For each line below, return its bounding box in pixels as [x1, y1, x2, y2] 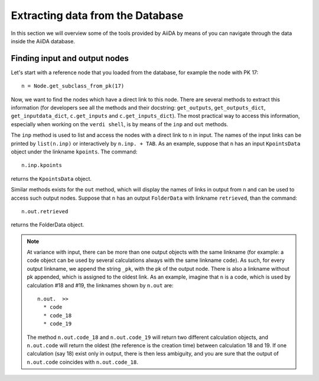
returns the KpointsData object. [11, 175, 92, 182]
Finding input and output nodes [11, 53, 129, 63]
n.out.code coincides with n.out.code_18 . [27, 358, 139, 366]
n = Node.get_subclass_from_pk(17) [21, 83, 125, 89]
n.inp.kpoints [21, 162, 62, 169]
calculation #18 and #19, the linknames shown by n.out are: [27, 281, 174, 289]
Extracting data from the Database [11, 9, 184, 22]
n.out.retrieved [21, 208, 69, 214]
